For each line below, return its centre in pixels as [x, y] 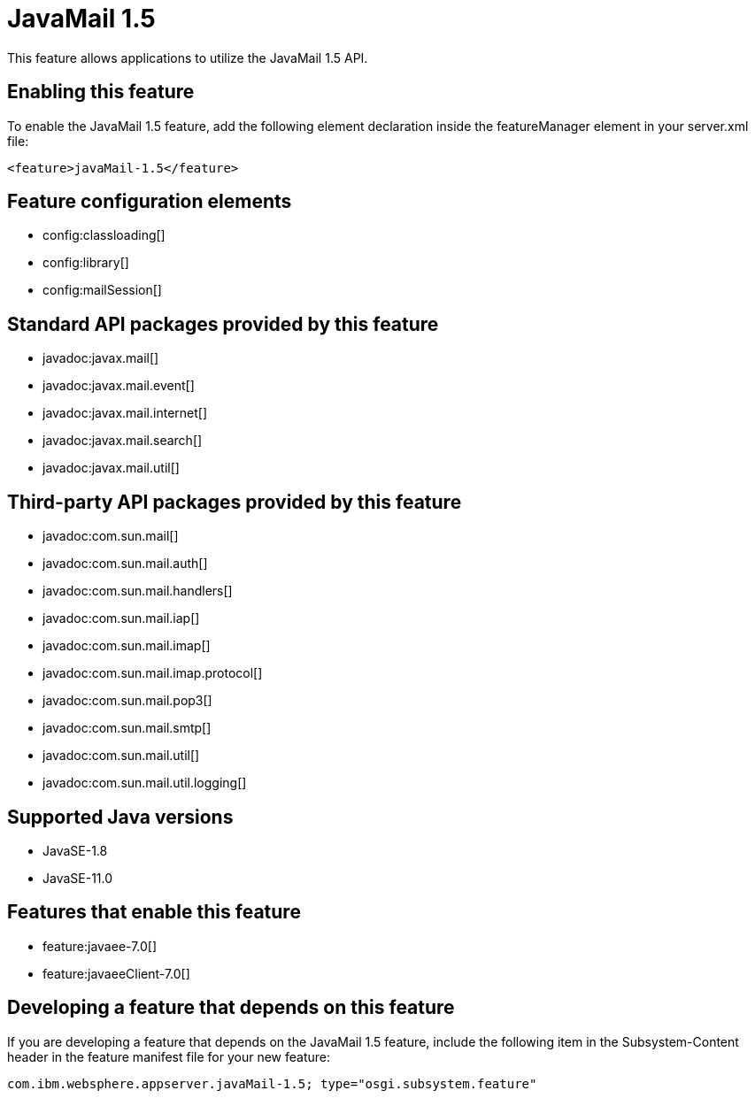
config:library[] [86, 263]
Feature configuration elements [150, 202]
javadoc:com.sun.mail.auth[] [125, 564]
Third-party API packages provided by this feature [235, 502]
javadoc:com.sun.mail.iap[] [121, 618]
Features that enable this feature [154, 912]
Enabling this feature [101, 92]
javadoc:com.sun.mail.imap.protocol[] [153, 673]
